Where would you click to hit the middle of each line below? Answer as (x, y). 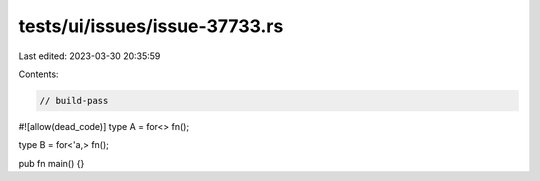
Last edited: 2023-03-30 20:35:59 (89, 56)
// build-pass (74, 100)
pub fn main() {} (51, 163)
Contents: (38, 74)
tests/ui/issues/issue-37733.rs (151, 26)
